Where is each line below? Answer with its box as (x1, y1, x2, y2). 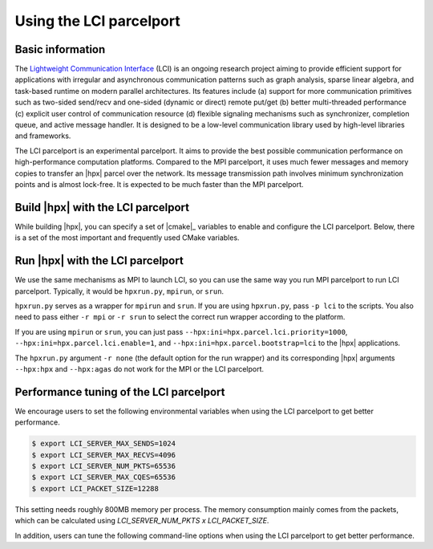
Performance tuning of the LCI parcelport (14, 385, 225, 399)
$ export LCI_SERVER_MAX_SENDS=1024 (31, 439, 176, 449)
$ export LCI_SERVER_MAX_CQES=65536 (31, 473, 176, 482)
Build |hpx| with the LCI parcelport (14, 201, 190, 214)
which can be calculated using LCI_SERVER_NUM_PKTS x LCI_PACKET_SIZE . (14, 516, 269, 526)
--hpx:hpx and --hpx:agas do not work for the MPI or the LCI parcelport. (14, 364, 265, 373)
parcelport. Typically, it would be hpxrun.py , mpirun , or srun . (14, 286, 225, 296)
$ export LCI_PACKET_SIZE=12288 (31, 484, 160, 493)
